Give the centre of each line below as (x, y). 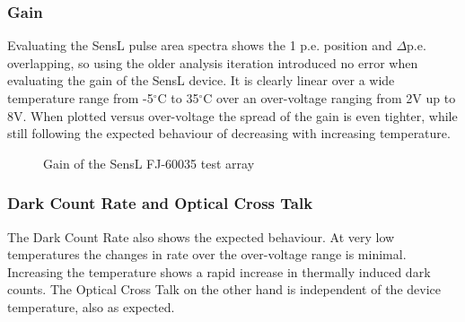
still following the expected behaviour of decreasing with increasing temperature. (229, 133)
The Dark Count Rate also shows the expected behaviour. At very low (201, 236)
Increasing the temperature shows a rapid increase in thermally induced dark (219, 271)
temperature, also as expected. (91, 306)
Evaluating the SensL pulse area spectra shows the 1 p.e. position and (200, 45)
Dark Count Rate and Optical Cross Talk (160, 203)
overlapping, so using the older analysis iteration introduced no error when (213, 62)
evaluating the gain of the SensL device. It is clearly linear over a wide (201, 80)
